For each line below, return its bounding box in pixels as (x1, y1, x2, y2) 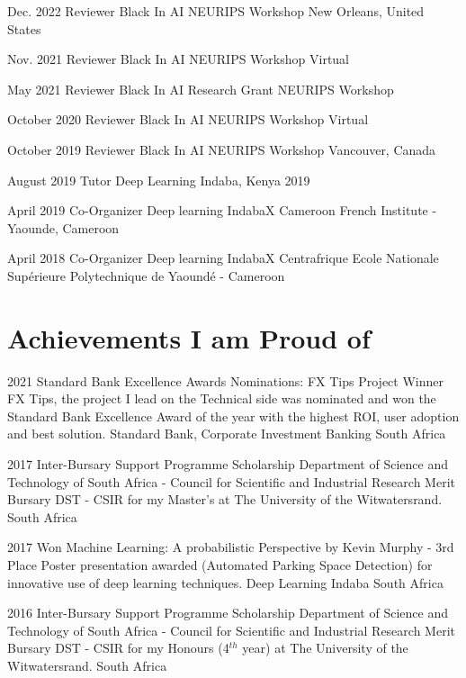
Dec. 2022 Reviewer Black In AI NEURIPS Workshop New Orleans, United (7, 2, 425, 20)
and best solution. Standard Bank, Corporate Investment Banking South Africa (7, 424, 446, 443)
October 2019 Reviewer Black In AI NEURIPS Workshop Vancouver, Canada (7, 140, 436, 158)
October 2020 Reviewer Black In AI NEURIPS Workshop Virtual (7, 110, 369, 129)
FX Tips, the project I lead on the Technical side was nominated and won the (7, 389, 436, 408)
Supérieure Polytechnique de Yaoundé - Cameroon (7, 266, 285, 285)
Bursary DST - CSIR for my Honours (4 (7, 638, 229, 657)
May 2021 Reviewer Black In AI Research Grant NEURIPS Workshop (7, 79, 394, 98)
